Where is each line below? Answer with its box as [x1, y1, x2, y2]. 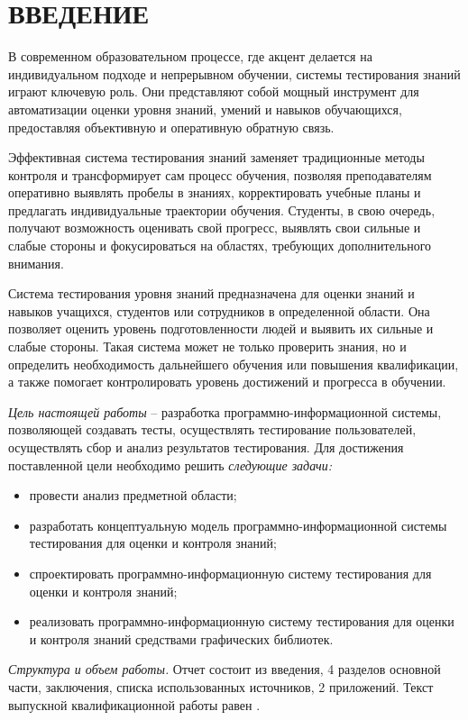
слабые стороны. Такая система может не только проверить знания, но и [8, 337, 407, 356]
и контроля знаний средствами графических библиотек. [29, 629, 334, 648]
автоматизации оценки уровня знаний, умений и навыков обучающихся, [8, 99, 402, 118]
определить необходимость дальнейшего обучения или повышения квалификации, [8, 354, 459, 373]
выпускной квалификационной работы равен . [8, 695, 261, 714]
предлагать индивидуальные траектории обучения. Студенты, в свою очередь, [8, 200, 436, 219]
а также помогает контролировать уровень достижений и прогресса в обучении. [8, 372, 446, 391]
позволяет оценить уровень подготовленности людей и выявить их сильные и [8, 319, 434, 338]
